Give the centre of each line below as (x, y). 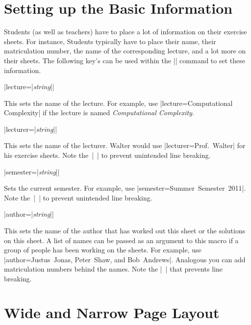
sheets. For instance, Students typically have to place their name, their (110, 41)
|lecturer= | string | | (31, 129)
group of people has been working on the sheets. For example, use (103, 250)
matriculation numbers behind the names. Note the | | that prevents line (113, 269)
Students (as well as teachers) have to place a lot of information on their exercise (125, 32)
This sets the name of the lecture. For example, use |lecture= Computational (118, 103)
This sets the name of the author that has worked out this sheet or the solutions (125, 231)
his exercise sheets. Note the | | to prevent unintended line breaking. (107, 155)
